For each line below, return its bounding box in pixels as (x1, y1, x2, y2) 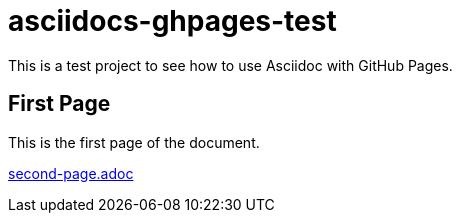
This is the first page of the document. (8, 133, 260, 151)
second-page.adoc (8, 164, 134, 182)
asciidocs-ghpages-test (8, 4, 337, 38)
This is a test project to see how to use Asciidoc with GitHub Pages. (8, 56, 453, 74)
